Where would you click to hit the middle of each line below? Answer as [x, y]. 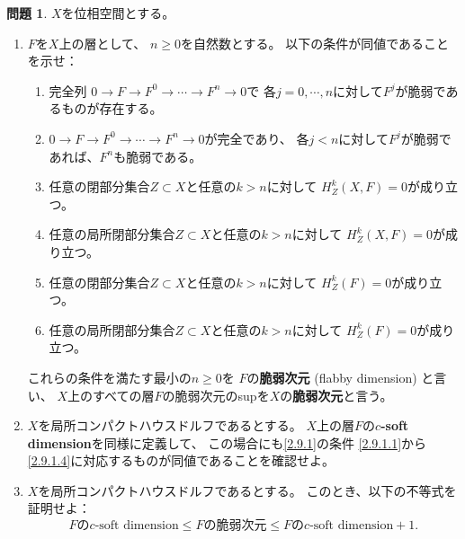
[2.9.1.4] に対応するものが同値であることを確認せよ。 [181, 460]
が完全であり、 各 [257, 138]
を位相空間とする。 [118, 13]
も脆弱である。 [158, 156]
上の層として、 [103, 43]
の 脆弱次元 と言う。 [336, 395]
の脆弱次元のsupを [216, 395]
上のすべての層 [111, 395]
